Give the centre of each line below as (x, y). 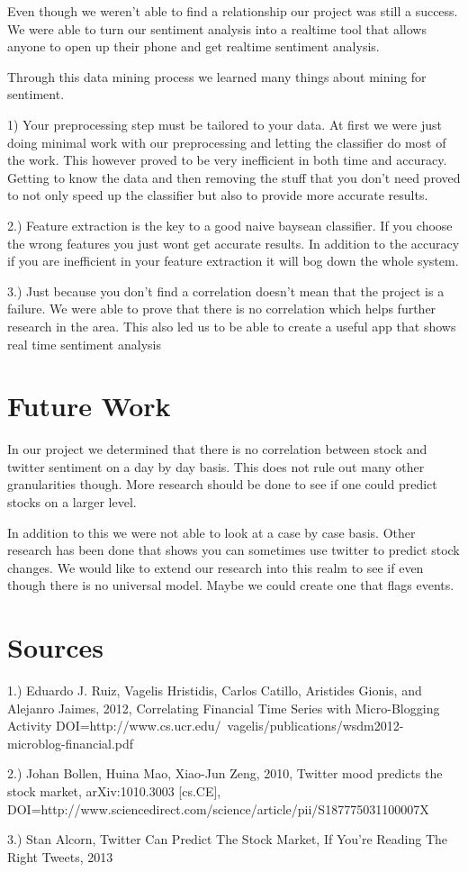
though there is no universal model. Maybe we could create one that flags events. (231, 585)
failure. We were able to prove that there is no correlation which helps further (222, 309)
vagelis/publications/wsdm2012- (315, 726)
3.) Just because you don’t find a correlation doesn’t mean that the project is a (226, 291)
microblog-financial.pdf (71, 743)
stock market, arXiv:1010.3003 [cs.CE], (114, 791)
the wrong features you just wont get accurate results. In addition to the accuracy (234, 243)
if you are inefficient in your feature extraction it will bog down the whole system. (233, 261)
